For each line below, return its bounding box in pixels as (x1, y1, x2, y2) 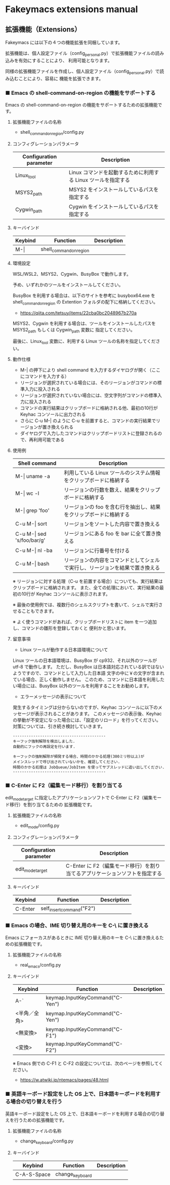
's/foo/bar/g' (15, 537, 46, 544)
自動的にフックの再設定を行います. (12, 744, 76, 750)
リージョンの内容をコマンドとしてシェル (64, 557, 160, 564)
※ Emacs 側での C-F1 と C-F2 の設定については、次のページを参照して (12, 1060, 159, 1066)
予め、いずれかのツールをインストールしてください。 (12, 281, 123, 287)
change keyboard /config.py (20, 1138, 74, 1145)
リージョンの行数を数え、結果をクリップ (64, 487, 160, 494)
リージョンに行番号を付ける (64, 547, 130, 554)
